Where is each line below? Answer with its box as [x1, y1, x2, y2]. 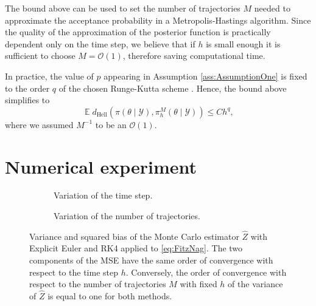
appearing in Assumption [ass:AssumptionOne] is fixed [104, 69, 307, 82]
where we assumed [5, 118, 74, 131]
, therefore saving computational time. [122, 49, 265, 62]
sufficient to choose [5, 49, 75, 62]
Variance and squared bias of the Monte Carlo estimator [29, 229, 239, 242]
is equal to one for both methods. [47, 290, 172, 302]
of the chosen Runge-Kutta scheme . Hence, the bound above [58, 81, 287, 94]
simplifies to [5, 93, 50, 106]
